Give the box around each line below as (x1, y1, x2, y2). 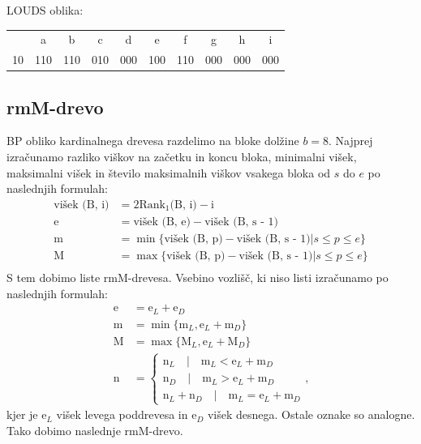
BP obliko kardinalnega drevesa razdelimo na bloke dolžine (6, 132, 299, 149)
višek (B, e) (133, 216, 191, 228)
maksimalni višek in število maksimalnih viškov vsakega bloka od (6, 164, 331, 181)
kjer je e (6, 406, 47, 423)
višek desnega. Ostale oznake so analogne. (207, 406, 415, 423)
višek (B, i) (54, 199, 110, 211)
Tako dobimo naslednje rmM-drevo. (6, 421, 183, 438)
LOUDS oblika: (6, 2, 84, 18)
